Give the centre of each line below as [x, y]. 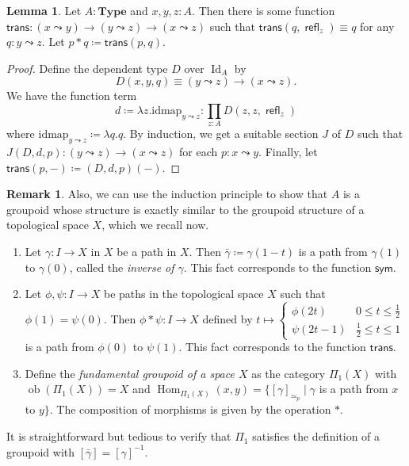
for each [199, 152]
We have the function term [72, 95]
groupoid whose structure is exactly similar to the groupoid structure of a [185, 209]
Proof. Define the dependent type [87, 68]
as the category [289, 373]
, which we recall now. [155, 225]
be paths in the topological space [183, 294]
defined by [227, 318]
